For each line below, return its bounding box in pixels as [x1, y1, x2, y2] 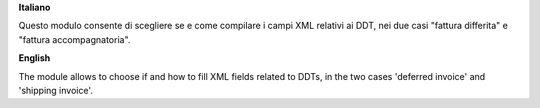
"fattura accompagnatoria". [18, 33, 131, 45]
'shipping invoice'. [18, 84, 94, 96]
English [18, 52, 51, 64]
